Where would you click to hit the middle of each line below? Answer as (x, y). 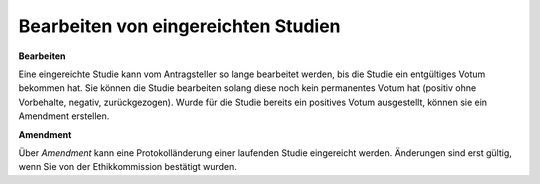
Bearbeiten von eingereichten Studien (179, 26)
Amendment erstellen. (64, 116)
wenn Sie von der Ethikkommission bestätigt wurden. (127, 167)
